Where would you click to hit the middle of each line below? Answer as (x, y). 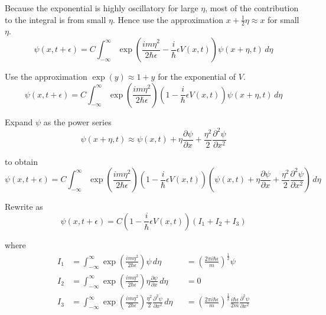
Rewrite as (24, 207)
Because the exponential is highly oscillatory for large (102, 8)
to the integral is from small (56, 19)
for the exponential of (197, 77)
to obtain (22, 161)
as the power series (77, 121)
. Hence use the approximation (168, 19)
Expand (19, 121)
